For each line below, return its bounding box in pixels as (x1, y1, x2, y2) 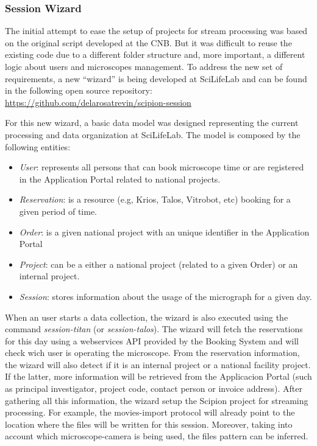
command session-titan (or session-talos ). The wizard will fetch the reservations (5, 322, 303, 335)
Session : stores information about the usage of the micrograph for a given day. (19, 290, 312, 302)
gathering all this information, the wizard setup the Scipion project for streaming (5, 394, 308, 406)
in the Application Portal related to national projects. (19, 172, 221, 185)
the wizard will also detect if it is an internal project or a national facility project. (5, 358, 311, 371)
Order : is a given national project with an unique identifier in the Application (19, 225, 310, 238)
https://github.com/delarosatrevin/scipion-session (5, 96, 191, 108)
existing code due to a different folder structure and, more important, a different (5, 48, 305, 61)
